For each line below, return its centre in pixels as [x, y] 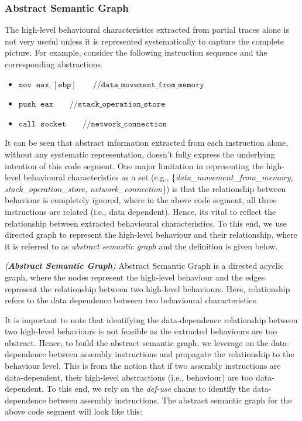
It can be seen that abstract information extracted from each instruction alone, [147, 143]
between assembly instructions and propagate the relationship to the [171, 354]
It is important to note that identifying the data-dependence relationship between [151, 319]
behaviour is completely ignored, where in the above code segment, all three [141, 200]
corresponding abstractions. [54, 64]
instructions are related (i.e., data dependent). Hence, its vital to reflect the [140, 211]
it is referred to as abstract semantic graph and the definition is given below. [141, 246]
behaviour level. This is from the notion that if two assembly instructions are [143, 366]
